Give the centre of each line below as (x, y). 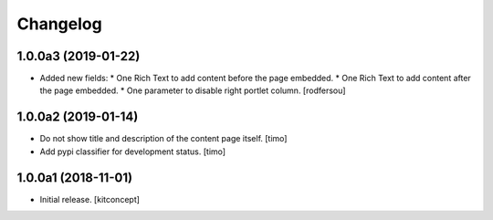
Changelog (59, 24)
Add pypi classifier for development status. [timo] (133, 152)
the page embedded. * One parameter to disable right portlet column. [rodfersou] (193, 90)
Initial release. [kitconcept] (90, 199)
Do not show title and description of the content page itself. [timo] (163, 139)
